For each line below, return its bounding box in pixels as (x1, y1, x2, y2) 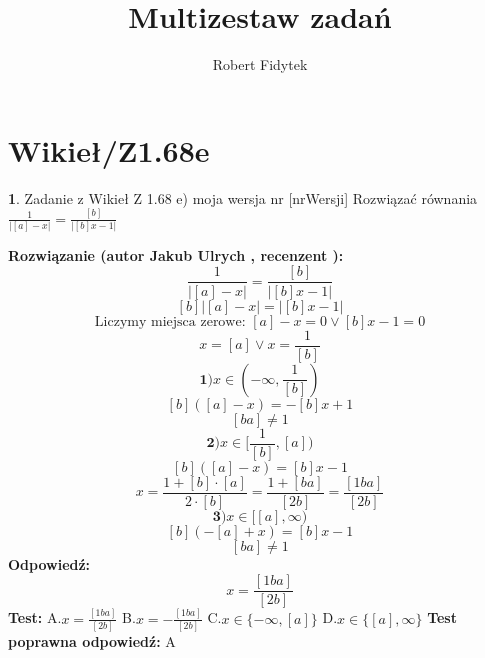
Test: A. (8, 607, 62, 628)
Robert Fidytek (212, 54, 308, 75)
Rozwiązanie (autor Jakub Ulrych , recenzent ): (8, 244, 344, 265)
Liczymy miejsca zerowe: (94, 314, 246, 329)
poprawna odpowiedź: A (8, 631, 176, 651)
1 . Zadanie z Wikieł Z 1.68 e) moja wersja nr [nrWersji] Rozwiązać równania (8, 187, 478, 208)
